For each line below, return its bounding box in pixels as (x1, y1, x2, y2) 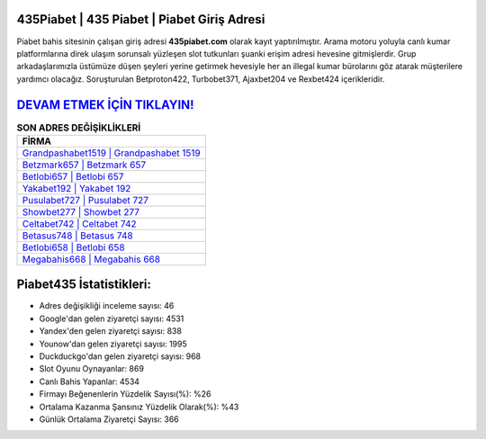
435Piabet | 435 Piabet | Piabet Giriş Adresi (16, 12, 265, 27)
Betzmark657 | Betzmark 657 (22, 158, 147, 171)
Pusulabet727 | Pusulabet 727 (22, 193, 148, 206)
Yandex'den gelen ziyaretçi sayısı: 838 (39, 326, 182, 336)
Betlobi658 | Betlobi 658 (22, 241, 125, 254)
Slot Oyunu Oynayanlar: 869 (39, 363, 144, 374)
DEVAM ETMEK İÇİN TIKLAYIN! (16, 97, 194, 112)
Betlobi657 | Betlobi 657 (22, 170, 124, 183)
